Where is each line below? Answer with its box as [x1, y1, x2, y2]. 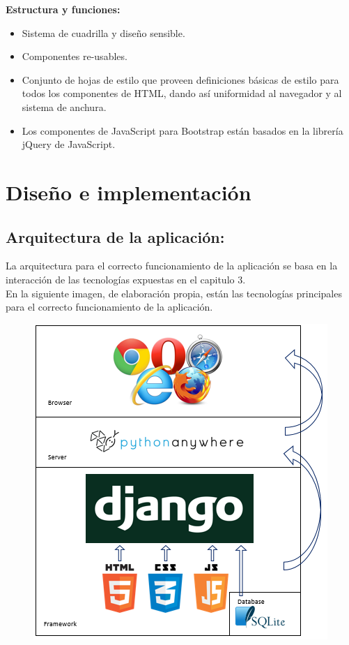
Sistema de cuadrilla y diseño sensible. [22, 25, 185, 40]
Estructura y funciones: [6, 2, 121, 16]
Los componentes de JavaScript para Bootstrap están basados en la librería [22, 123, 343, 138]
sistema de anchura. [22, 99, 107, 114]
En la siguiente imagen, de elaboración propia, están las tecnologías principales [6, 286, 342, 300]
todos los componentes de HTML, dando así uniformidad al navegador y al [22, 86, 342, 101]
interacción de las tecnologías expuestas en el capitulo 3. [6, 272, 246, 286]
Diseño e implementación [6, 177, 251, 206]
